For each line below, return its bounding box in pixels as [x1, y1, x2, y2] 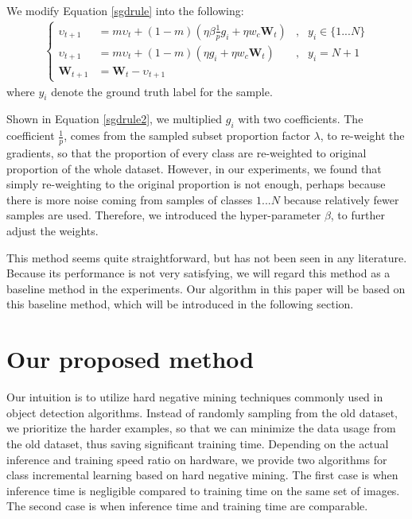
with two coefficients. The [238, 110, 363, 127]
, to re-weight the [320, 127, 405, 144]
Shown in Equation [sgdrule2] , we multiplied [6, 110, 223, 127]
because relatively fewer [283, 191, 399, 207]
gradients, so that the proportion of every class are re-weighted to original [6, 145, 367, 161]
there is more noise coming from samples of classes [6, 191, 253, 207]
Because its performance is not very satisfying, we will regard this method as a [6, 265, 391, 281]
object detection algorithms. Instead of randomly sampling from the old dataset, [6, 404, 398, 420]
